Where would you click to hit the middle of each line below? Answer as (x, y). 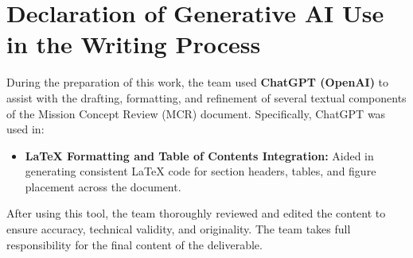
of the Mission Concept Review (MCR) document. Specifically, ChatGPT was (196, 113)
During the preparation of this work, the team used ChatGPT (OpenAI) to (198, 82)
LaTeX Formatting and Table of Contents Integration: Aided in (199, 155)
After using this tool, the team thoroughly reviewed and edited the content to (196, 213)
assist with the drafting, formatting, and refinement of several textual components (206, 97)
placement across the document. (103, 186)
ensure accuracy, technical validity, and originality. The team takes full (179, 229)
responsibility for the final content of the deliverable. (134, 244)
